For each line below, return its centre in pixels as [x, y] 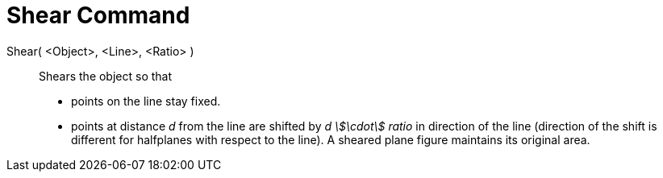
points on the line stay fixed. [146, 101]
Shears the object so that [106, 76]
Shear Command [98, 15]
